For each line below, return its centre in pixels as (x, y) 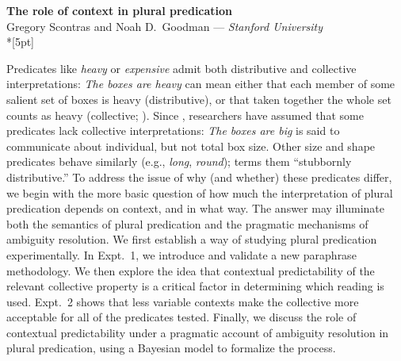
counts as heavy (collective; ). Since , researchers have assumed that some (185, 115)
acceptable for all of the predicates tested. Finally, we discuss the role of (181, 317)
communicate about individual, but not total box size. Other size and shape (191, 146)
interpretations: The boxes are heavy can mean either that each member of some (201, 84)
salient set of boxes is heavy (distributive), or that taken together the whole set (199, 99)
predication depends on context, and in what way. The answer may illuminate (196, 208)
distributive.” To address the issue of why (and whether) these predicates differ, (199, 177)
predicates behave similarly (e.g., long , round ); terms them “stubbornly (179, 161)
